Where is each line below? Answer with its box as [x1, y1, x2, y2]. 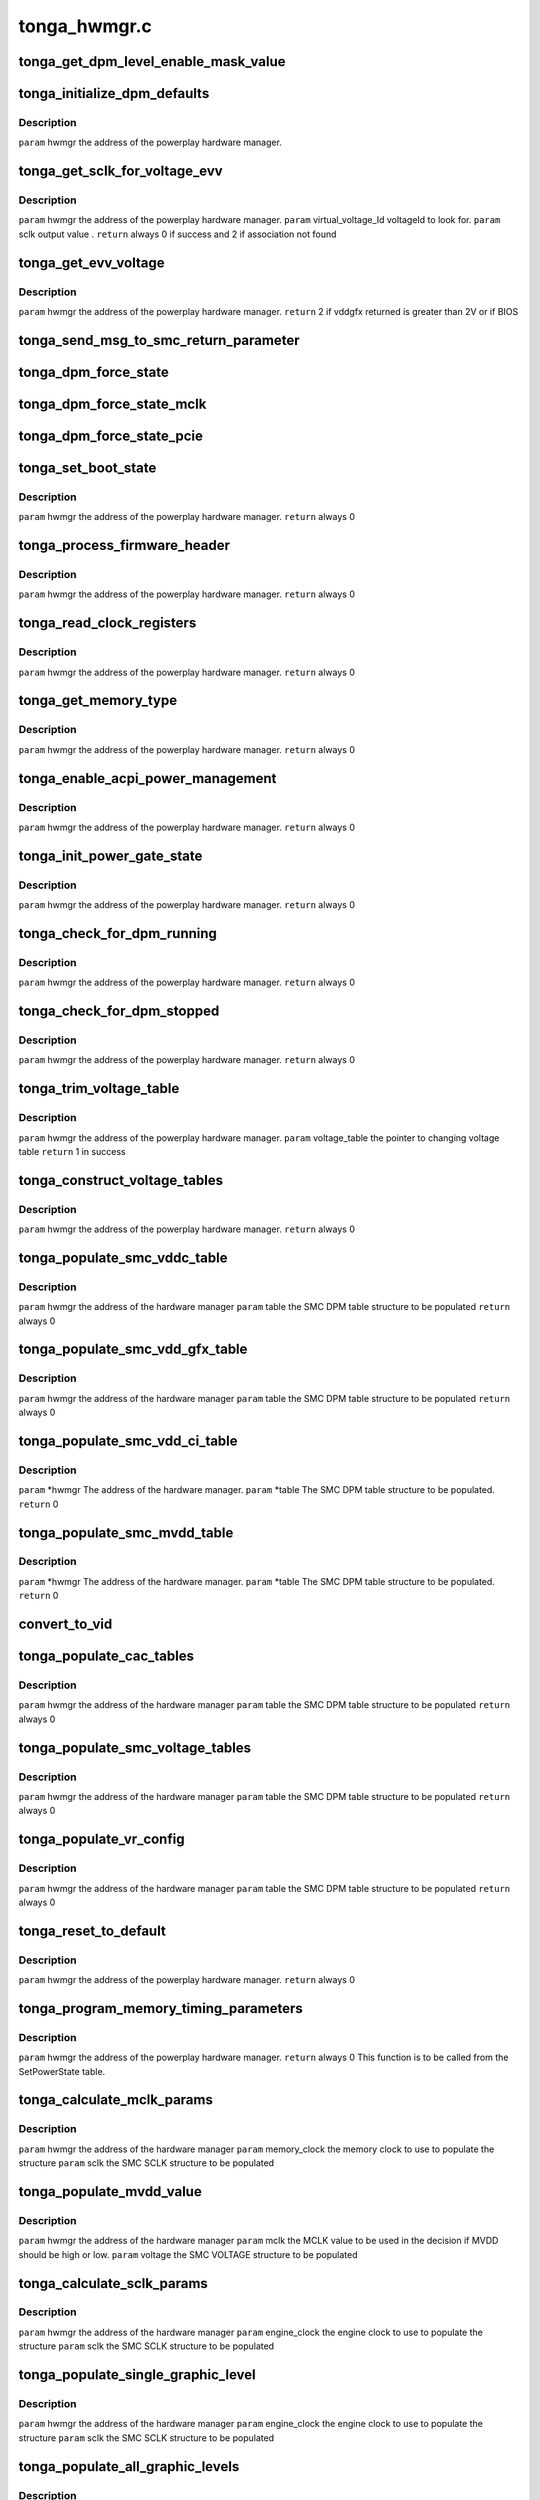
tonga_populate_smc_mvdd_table [18, 1524, 234, 1541]
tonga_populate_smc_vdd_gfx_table [18, 1341, 248, 1358]
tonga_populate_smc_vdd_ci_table [18, 1432, 239, 1449]
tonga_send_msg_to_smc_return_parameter [18, 331, 300, 349]
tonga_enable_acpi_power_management [18, 770, 277, 787]
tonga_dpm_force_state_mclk [18, 395, 207, 412]
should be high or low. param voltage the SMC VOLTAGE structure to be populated [18, 2248, 359, 2260]
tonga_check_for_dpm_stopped [18, 1003, 220, 1019]
